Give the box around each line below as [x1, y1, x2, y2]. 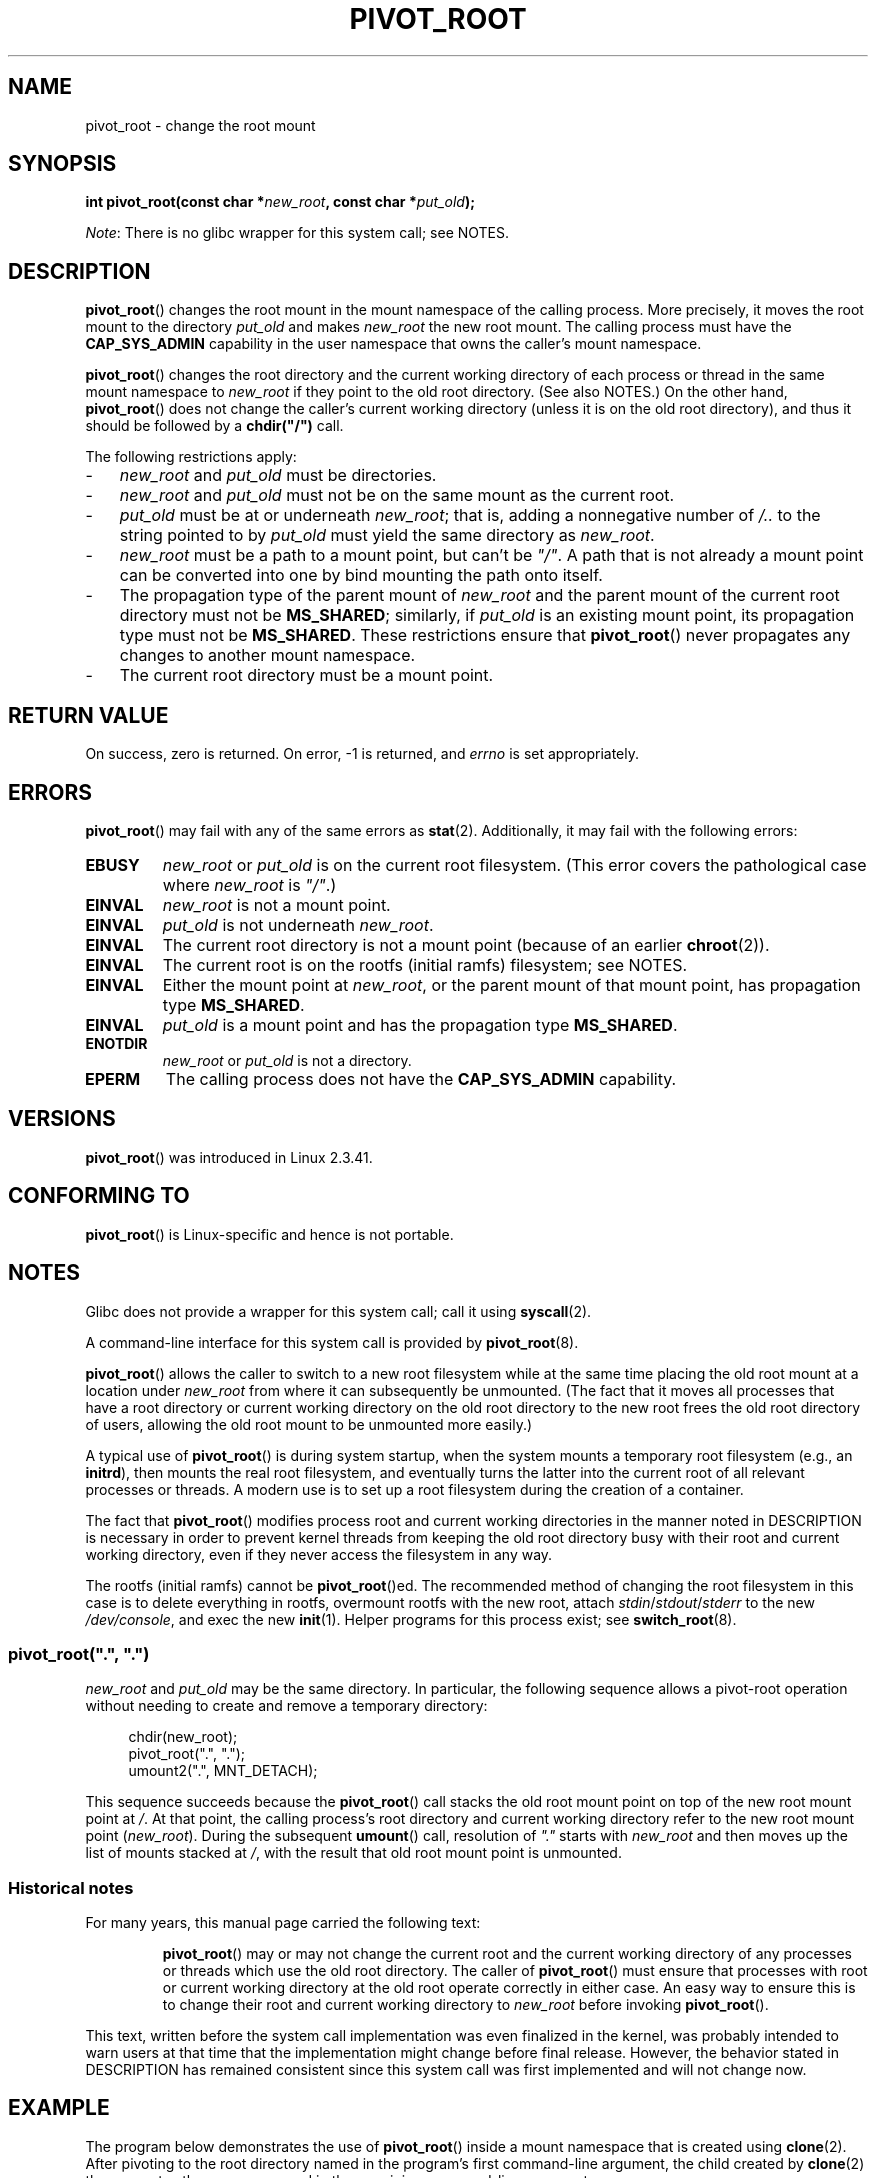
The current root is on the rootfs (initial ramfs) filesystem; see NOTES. [162, 954, 688, 975]
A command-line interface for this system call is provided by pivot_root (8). [85, 1333, 579, 1351]
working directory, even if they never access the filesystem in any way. [85, 1545, 553, 1563]
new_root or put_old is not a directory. [162, 1051, 412, 1069]
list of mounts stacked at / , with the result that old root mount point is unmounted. [85, 1844, 622, 1862]
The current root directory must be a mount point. [119, 665, 494, 686]
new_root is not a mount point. [162, 894, 391, 915]
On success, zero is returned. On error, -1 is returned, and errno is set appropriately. [85, 745, 639, 763]
